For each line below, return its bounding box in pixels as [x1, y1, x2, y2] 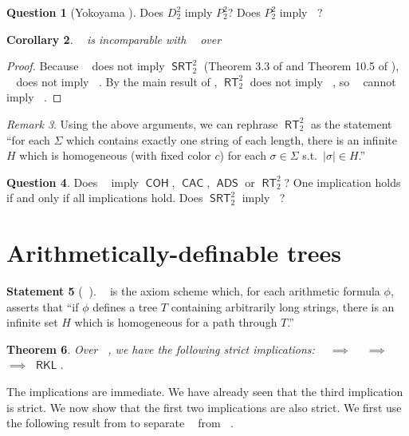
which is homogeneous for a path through [74, 314, 277, 331]
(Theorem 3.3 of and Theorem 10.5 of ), [203, 57, 399, 74]
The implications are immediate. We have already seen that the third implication [6, 383, 403, 400]
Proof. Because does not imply [6, 57, 165, 74]
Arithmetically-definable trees [6, 236, 341, 269]
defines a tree [92, 298, 158, 315]
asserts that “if [6, 298, 79, 315]
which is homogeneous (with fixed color [19, 147, 211, 164]
